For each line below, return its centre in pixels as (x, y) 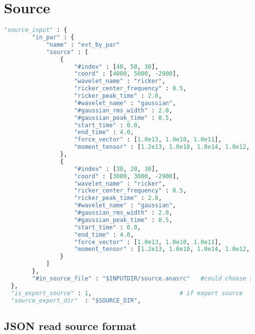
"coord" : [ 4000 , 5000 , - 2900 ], (127, 74)
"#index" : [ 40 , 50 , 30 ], (116, 67)
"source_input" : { (36, 30)
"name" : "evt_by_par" (83, 44)
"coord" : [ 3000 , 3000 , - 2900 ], (127, 176)
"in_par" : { (53, 37)
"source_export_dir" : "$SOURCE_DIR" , (76, 300)
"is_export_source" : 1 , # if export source (127, 293)
